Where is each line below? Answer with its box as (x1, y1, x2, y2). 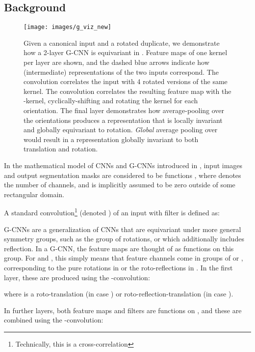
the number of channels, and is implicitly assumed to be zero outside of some (4, 179, 235, 190)
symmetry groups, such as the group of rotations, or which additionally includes (4, 234, 244, 244)
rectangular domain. (4, 189, 64, 199)
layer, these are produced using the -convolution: (4, 272, 150, 282)
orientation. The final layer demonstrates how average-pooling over (24, 105, 225, 116)
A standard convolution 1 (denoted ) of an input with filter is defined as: (4, 206, 220, 218)
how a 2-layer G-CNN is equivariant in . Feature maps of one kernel (24, 47, 228, 58)
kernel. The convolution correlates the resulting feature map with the (24, 86, 231, 96)
